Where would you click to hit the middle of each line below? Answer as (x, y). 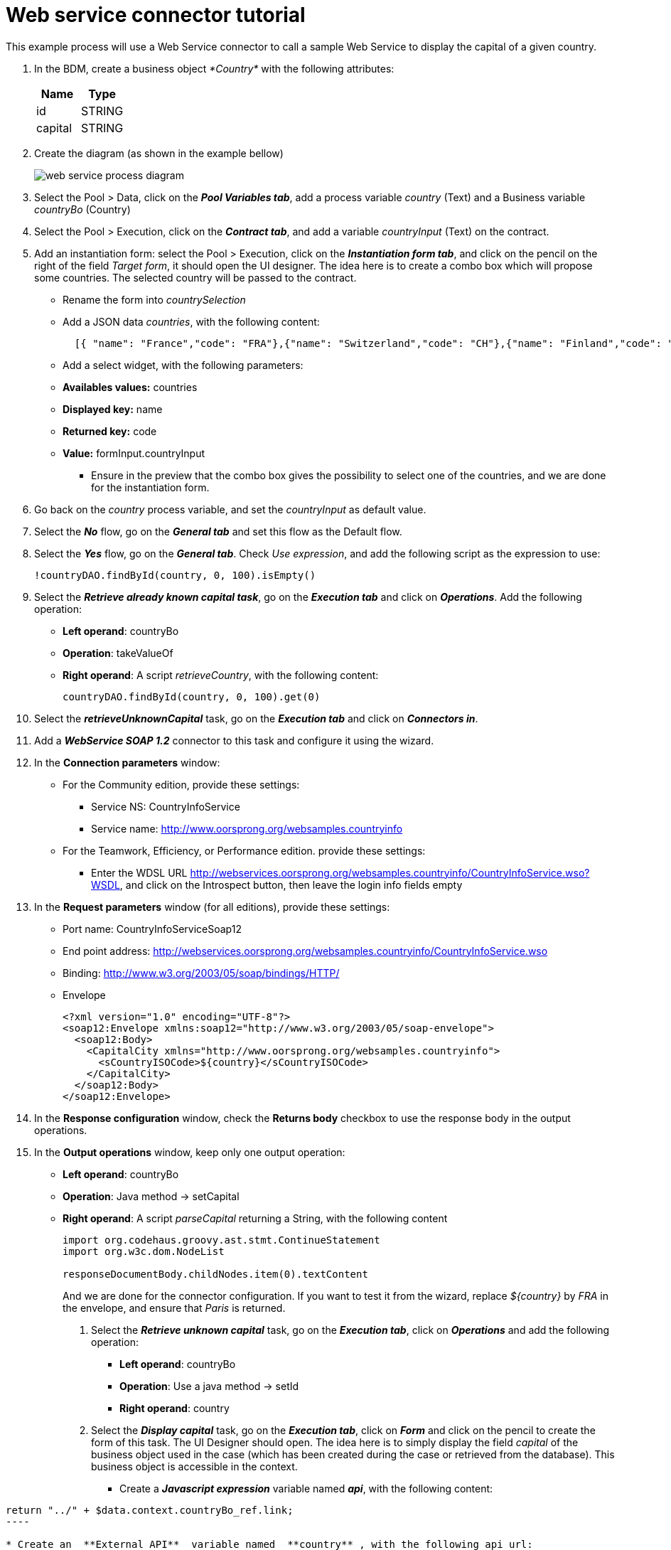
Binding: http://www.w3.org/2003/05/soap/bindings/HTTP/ (201, 973)
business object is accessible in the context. (194, 1466)
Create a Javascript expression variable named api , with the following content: (306, 1488)
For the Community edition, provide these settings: (181, 784)
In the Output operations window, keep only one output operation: (190, 1152)
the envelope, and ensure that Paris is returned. (174, 1308)
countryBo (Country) (82, 209)
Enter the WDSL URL (139, 872)
